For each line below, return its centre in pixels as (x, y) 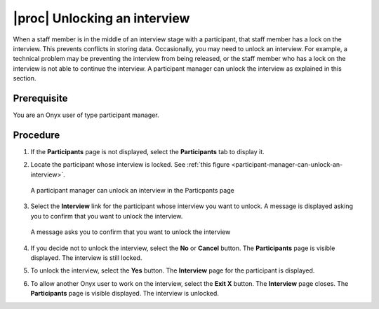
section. (25, 78)
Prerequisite (40, 98)
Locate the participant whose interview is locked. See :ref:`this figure (130, 165)
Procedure (36, 135)
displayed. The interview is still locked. (86, 258)
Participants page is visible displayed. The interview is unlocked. (125, 294)
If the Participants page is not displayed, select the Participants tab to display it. (147, 151)
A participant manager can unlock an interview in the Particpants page (132, 191)
